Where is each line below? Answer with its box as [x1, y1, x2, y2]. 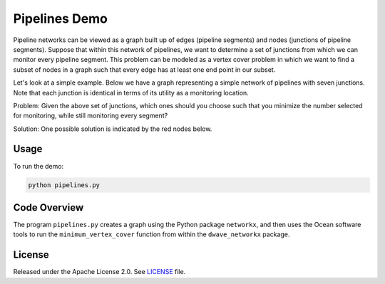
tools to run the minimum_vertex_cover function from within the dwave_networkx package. [13, 230, 290, 238]
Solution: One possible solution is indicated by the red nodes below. [13, 125, 212, 133]
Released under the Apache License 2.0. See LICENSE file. [13, 268, 186, 276]
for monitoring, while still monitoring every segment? [13, 111, 168, 120]
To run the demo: [13, 162, 64, 170]
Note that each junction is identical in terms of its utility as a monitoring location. [13, 88, 249, 97]
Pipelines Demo [13, 11, 108, 26]
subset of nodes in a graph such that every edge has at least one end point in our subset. [13, 65, 276, 74]
